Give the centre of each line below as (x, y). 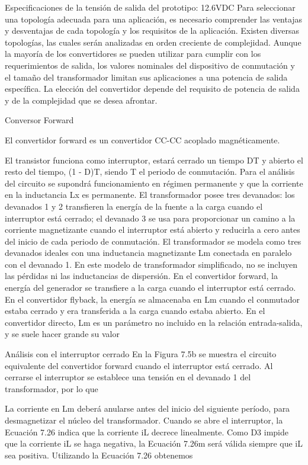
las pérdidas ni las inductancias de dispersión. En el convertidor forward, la (141, 276)
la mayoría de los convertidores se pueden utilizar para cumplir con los (133, 54)
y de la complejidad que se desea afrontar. (81, 100)
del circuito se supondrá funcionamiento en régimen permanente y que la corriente (154, 183)
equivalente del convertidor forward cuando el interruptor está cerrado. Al (139, 365)
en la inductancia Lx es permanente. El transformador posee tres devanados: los (150, 195)
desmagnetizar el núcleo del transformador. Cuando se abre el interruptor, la (144, 420)
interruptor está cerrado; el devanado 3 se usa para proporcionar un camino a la (150, 218)
